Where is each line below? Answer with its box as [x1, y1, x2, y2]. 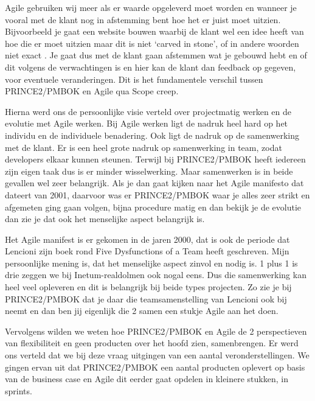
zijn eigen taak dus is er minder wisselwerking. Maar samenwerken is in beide [5, 164, 293, 177]
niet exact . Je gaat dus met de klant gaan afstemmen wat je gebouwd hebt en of [5, 49, 307, 61]
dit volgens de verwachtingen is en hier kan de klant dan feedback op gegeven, [5, 60, 296, 73]
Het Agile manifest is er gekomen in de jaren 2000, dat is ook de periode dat [5, 232, 290, 245]
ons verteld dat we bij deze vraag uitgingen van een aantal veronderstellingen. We [5, 349, 310, 361]
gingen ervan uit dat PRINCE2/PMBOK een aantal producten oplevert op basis [5, 360, 305, 373]
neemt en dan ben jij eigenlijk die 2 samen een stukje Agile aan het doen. [5, 304, 279, 317]
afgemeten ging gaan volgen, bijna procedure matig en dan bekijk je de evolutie [5, 200, 301, 213]
